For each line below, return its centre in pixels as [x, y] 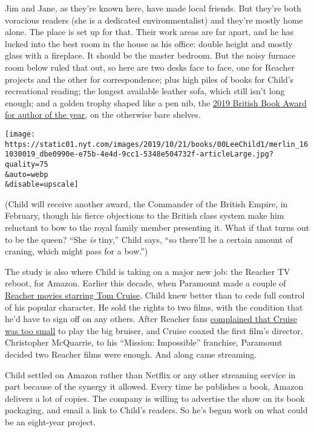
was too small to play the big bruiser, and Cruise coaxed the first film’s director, [154, 330]
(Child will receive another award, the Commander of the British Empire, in [146, 203]
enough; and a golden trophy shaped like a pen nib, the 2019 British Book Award [156, 102]
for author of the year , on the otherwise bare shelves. [103, 114]
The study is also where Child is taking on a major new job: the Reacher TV [148, 271]
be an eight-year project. [51, 421]
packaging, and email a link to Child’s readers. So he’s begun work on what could [156, 410]
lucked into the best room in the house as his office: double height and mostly [149, 43]
